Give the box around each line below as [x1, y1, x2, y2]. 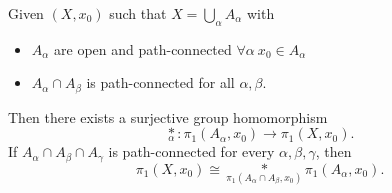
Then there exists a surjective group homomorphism [8, 106, 328, 127]
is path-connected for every [108, 141, 275, 162]
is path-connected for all [86, 72, 235, 93]
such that [109, 3, 167, 23]
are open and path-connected [54, 38, 232, 59]
